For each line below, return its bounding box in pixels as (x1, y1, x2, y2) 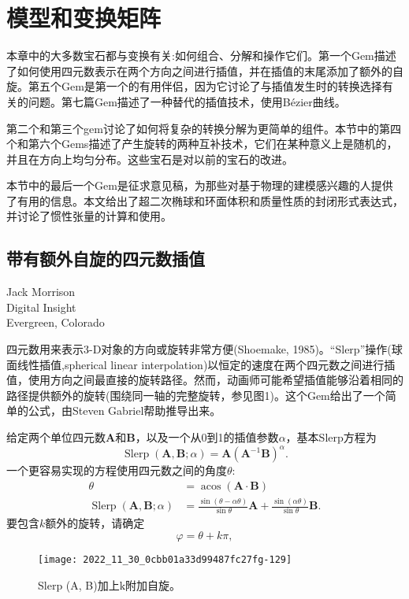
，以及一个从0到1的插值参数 (135, 429, 279, 446)
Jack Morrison (6, 283, 76, 300)
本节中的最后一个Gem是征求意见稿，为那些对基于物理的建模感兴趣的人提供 (6, 177, 393, 194)
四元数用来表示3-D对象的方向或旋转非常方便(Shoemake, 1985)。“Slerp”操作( (6, 341, 392, 357)
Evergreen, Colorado (6, 314, 105, 331)
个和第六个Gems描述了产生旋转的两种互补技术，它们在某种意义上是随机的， (6, 135, 398, 152)
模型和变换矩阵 (6, 2, 162, 34)
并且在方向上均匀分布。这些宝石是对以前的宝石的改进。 (6, 150, 293, 167)
